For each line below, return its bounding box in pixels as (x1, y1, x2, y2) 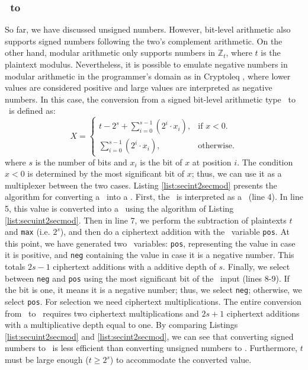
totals (5, 260, 25, 273)
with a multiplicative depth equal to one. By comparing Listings (5, 318, 238, 331)
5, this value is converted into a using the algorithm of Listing (5, 202, 234, 214)
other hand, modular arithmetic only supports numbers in (5, 46, 216, 59)
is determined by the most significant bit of (27, 167, 185, 180)
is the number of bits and (35, 155, 127, 168)
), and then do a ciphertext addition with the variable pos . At (60, 225, 290, 238)
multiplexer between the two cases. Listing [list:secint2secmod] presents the (5, 178, 277, 191)
